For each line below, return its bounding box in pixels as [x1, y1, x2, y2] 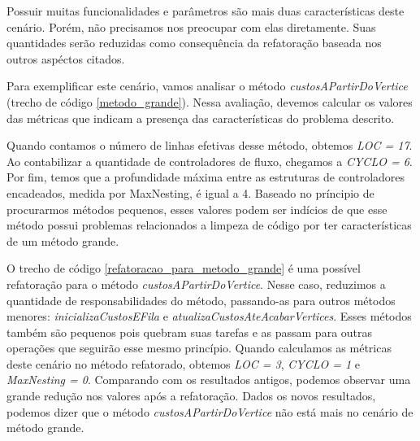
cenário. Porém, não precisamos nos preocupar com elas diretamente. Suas [6, 18, 376, 35]
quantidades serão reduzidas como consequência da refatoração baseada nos [6, 34, 382, 51]
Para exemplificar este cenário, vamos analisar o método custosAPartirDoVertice [6, 77, 408, 94]
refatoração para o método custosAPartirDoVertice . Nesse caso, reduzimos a [6, 275, 386, 292]
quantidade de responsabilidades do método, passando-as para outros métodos [6, 291, 396, 308]
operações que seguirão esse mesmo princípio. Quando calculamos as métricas [6, 339, 392, 356]
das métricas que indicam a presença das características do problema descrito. [6, 109, 395, 126]
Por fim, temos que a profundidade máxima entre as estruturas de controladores [6, 168, 405, 186]
